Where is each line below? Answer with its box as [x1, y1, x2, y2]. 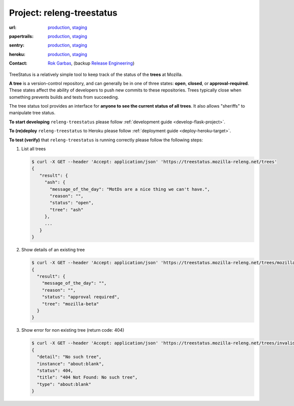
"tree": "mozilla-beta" [42, 301, 99, 307]
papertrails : [9, 33, 34, 39]
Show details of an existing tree [21, 247, 85, 253]
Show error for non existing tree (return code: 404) [21, 327, 124, 333]
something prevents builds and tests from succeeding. [9, 94, 120, 100]
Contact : [9, 60, 28, 66]
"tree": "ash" [49, 207, 84, 212]
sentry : [9, 42, 24, 48]
